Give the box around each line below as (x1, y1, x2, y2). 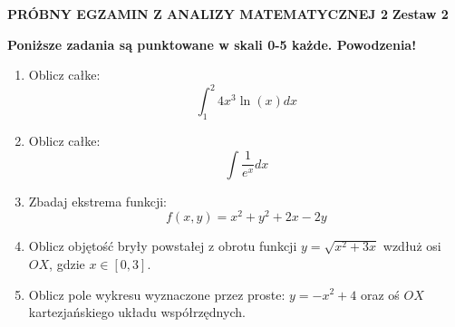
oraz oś (360, 284, 400, 303)
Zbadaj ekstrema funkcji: (28, 191, 167, 210)
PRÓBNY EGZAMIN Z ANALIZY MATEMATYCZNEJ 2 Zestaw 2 (7, 5, 449, 23)
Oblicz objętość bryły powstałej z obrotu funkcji (28, 236, 297, 255)
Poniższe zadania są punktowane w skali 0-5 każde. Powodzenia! (7, 34, 417, 53)
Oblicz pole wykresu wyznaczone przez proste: (28, 284, 286, 303)
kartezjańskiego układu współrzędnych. (28, 303, 246, 322)
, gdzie (49, 254, 85, 273)
